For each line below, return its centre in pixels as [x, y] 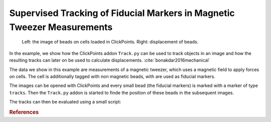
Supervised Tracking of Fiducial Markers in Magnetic [122, 13]
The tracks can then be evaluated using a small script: [65, 102]
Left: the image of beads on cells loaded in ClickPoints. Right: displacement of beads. [110, 42]
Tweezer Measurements [61, 27]
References [24, 112]
